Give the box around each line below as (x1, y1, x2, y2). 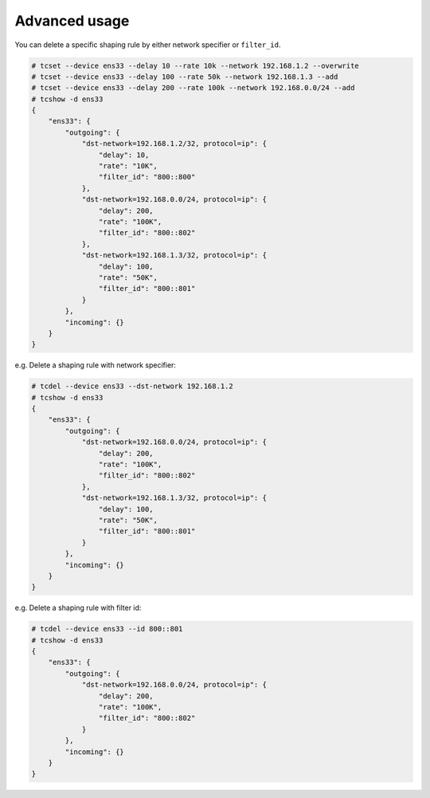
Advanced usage (14, 12, 130, 29)
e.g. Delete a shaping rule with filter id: (14, 603, 142, 613)
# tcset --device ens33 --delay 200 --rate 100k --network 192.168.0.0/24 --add (31, 84, 355, 92)
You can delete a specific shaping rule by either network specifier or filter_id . (14, 40, 281, 49)
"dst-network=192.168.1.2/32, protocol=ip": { (81, 140, 267, 148)
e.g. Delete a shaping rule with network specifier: (14, 360, 177, 370)
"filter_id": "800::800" (98, 172, 196, 182)
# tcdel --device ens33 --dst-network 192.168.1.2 (31, 382, 234, 391)
